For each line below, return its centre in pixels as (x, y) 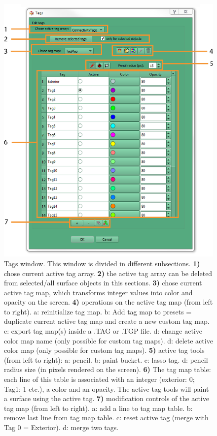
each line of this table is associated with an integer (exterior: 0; (99, 379)
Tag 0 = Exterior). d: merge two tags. (61, 427)
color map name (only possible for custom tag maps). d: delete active (108, 340)
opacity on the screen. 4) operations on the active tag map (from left (108, 302)
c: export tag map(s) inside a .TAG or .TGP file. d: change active (103, 331)
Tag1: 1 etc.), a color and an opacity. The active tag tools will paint (107, 389)
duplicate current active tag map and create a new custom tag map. (107, 321)
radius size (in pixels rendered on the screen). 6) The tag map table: (108, 369)
